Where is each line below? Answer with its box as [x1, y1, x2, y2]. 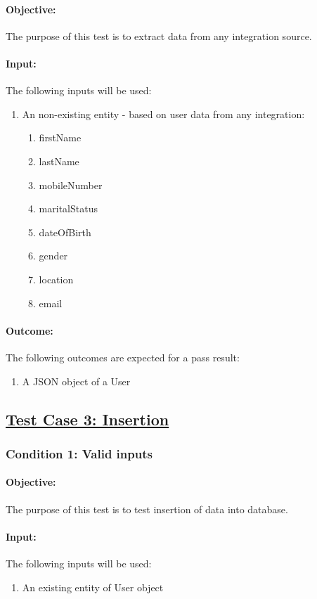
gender [39, 248, 68, 263]
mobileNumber [39, 177, 103, 192]
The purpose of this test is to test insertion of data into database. [6, 501, 288, 516]
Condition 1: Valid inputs [6, 444, 153, 462]
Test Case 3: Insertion [6, 408, 169, 430]
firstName [39, 130, 82, 145]
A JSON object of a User [22, 373, 131, 388]
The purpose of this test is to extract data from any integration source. [6, 28, 312, 43]
